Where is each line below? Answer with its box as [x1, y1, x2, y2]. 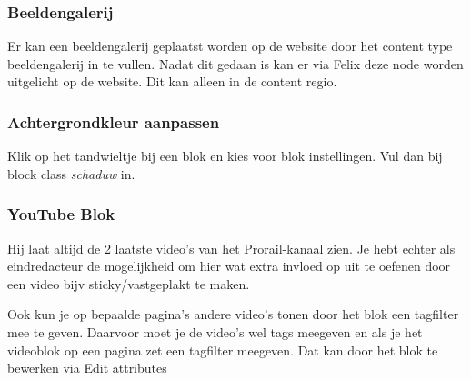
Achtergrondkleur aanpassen [7, 110, 220, 133]
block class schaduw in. [7, 164, 135, 183]
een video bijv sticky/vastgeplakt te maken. [7, 274, 250, 293]
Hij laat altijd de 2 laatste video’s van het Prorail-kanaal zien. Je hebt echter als [7, 238, 456, 257]
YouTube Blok [7, 203, 115, 225]
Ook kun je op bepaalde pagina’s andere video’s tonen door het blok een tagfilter [7, 305, 459, 324]
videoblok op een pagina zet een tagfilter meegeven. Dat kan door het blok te [7, 340, 438, 359]
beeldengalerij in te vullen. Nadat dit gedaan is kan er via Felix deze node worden [7, 54, 464, 73]
